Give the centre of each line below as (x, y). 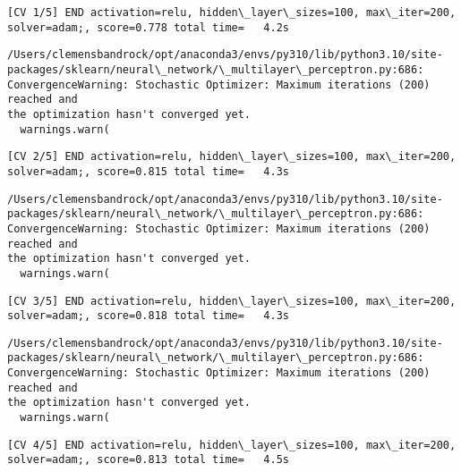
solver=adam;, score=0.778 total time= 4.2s (148, 27)
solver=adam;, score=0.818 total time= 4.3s (148, 316)
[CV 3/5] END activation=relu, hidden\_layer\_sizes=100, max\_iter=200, (232, 301)
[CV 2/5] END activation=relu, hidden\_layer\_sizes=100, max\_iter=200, (232, 157)
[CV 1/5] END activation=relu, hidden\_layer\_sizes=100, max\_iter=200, (232, 13)
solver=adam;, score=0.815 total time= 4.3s (148, 171)
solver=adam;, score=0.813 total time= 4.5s (148, 460)
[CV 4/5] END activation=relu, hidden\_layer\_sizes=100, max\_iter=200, (232, 445)
